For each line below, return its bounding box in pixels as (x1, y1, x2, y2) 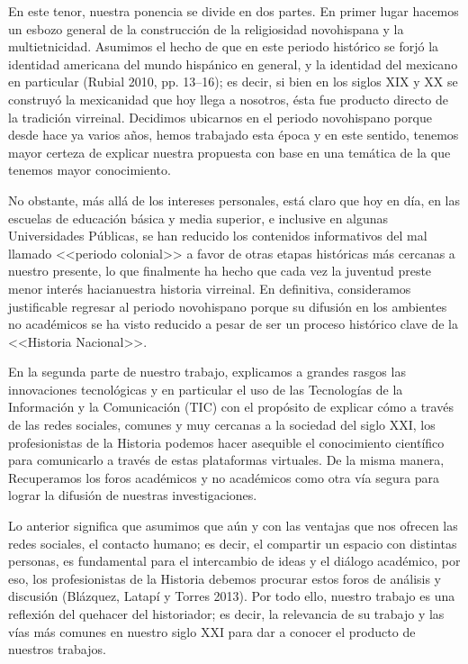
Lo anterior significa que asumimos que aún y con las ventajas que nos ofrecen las (8, 516, 458, 535)
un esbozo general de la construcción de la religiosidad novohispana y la (8, 19, 404, 38)
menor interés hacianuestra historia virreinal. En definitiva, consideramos (8, 278, 411, 297)
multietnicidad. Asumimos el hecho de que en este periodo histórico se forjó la (8, 37, 439, 56)
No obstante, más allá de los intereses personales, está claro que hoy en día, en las (8, 190, 461, 209)
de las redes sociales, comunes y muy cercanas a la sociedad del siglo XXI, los (8, 415, 436, 434)
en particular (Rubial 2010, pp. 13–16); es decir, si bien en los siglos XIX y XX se (8, 72, 458, 91)
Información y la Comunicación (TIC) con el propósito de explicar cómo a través (8, 397, 454, 416)
